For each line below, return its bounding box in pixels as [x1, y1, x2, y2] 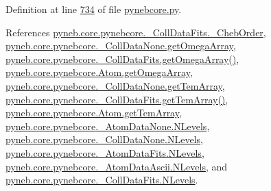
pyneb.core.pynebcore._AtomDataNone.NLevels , [5, 118, 210, 133]
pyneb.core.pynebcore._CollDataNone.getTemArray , [5, 78, 225, 92]
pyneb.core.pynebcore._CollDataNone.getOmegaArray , [5, 38, 236, 53]
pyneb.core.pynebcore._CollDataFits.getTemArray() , [5, 92, 228, 106]
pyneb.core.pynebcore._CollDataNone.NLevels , [5, 132, 203, 147]
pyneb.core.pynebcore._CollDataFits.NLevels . [5, 173, 198, 187]
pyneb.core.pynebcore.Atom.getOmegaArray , [5, 65, 193, 79]
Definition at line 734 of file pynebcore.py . [5, 2, 182, 16]
